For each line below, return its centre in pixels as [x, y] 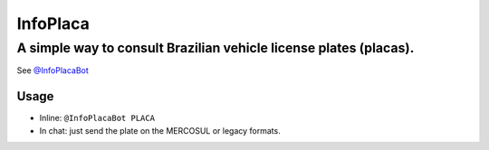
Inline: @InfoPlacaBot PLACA [97, 118]
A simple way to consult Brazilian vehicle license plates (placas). [216, 48]
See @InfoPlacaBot [53, 70]
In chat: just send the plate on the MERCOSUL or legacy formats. [160, 130]
